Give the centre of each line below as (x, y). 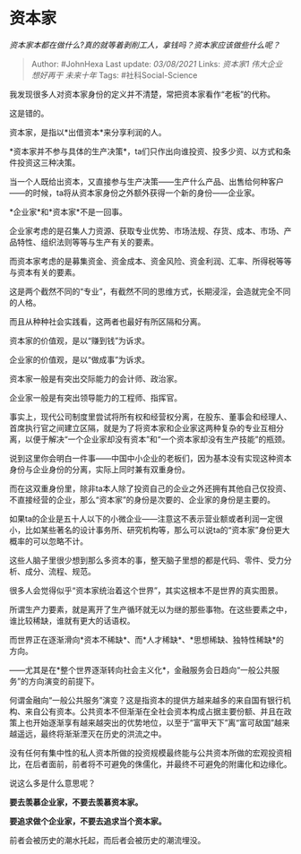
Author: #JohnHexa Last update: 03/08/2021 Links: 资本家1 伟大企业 (157, 64)
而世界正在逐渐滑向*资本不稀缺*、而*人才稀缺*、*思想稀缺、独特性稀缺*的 (147, 639)
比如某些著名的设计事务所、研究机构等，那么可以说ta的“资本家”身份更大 (157, 530)
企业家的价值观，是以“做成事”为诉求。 (80, 359)
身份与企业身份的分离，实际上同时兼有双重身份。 (99, 469)
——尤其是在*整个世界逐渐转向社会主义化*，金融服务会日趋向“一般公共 (141, 669)
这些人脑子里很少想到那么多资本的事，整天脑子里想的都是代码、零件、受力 (146, 560)
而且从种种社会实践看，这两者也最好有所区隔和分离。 (107, 321)
